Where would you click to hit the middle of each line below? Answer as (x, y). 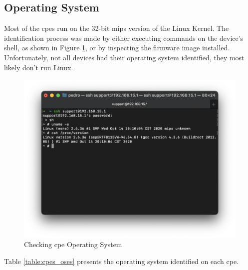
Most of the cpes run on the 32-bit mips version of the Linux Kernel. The (117, 28)
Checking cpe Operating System (73, 244)
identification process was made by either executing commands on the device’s (124, 38)
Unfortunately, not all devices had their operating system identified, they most (124, 57)
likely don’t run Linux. (39, 67)
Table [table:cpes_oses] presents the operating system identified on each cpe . (121, 261)
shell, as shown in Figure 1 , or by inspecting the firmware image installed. (117, 48)
